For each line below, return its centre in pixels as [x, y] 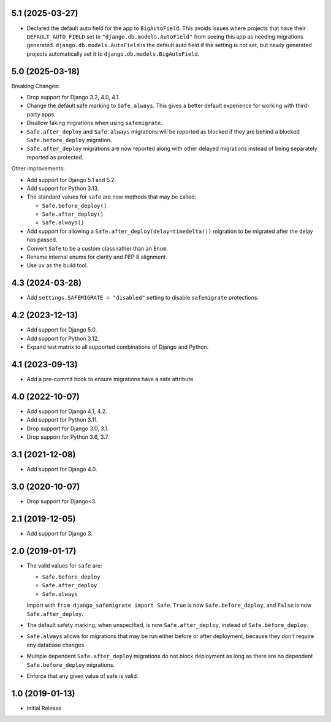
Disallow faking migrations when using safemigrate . [94, 123]
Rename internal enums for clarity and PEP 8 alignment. [97, 257]
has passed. [42, 240]
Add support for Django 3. [60, 533]
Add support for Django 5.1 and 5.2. [71, 180]
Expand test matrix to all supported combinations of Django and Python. [118, 347]
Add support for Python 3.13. [63, 188]
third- [302, 106]
